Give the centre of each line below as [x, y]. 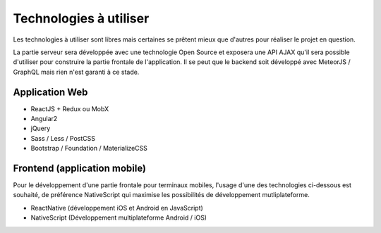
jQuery [41, 128]
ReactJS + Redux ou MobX [70, 108]
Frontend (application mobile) [80, 168]
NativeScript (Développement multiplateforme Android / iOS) [119, 218]
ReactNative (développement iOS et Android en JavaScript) [117, 208]
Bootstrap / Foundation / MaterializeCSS [89, 149]
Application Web [50, 92]
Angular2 [44, 119]
